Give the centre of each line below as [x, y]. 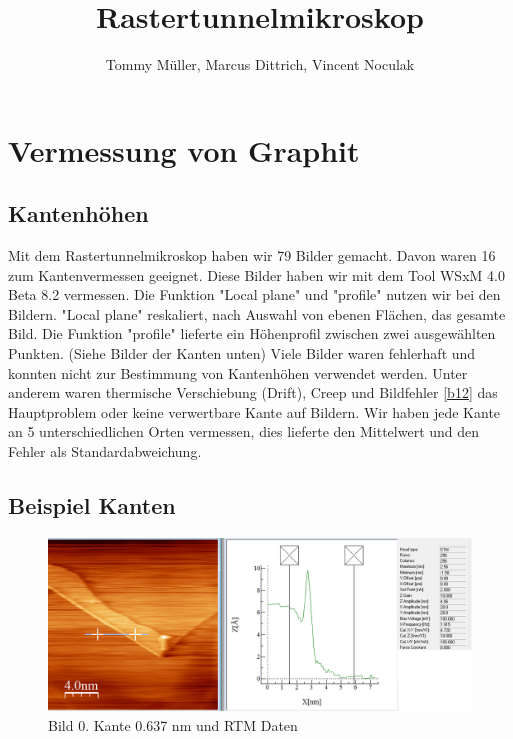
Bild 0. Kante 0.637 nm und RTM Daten [173, 725]
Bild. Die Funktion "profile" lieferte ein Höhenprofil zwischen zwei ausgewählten [252, 333]
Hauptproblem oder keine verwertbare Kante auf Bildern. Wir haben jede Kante [254, 411]
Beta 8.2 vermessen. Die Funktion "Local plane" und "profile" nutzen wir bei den [254, 294]
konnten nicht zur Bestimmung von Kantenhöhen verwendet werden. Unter [238, 372]
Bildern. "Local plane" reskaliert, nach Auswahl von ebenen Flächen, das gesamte [257, 313]
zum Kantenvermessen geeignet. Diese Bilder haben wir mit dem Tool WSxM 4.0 [256, 274]
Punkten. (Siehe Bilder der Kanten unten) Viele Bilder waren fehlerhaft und [242, 353]
